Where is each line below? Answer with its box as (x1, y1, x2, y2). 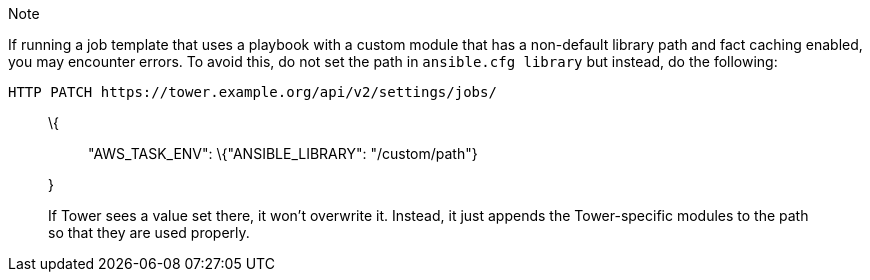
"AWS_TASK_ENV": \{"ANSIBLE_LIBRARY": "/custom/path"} (88, 145, 478, 162)
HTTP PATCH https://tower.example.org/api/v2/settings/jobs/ (8, 84, 497, 100)
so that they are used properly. (48, 224, 250, 241)
